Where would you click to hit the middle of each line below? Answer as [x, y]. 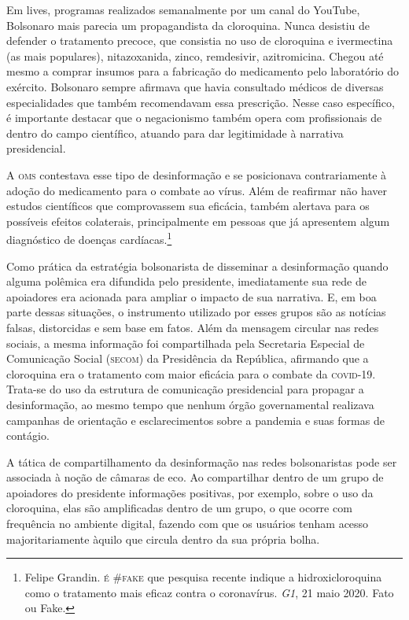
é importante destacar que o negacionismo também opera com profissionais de [194, 118]
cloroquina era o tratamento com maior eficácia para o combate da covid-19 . [191, 373]
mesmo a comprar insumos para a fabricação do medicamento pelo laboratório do [203, 71]
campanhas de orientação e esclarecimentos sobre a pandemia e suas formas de [195, 420]
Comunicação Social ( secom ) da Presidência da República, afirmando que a [188, 358]
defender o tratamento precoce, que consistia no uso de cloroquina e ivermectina [200, 41]
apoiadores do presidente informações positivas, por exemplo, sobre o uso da [190, 492]
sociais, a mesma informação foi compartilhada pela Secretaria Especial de [186, 343]
